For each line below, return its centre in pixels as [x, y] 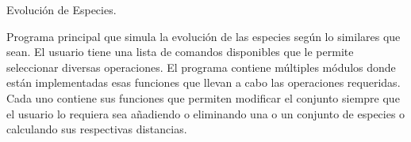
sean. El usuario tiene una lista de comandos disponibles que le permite [180, 52]
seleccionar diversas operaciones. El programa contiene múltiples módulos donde [201, 67]
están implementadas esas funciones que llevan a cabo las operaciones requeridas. [204, 82]
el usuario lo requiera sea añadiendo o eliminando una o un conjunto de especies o [206, 113]
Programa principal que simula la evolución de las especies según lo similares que [204, 36]
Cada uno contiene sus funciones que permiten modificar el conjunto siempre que [203, 97]
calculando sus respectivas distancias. [97, 129]
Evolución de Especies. [61, 9]
